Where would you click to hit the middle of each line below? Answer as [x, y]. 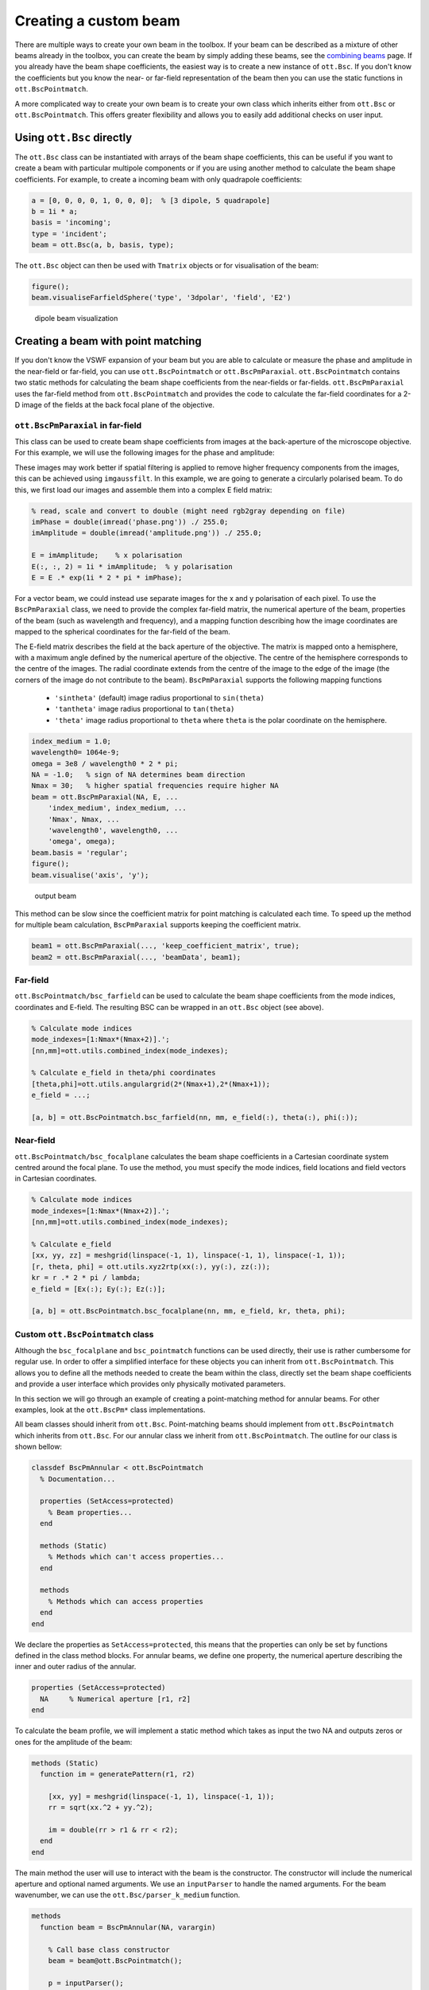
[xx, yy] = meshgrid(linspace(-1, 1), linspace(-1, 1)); [161, 1796]
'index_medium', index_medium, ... [117, 808]
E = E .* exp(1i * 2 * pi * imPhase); [107, 577]
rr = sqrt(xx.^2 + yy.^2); [101, 1808]
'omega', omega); [82, 841]
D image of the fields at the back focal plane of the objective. [114, 404]
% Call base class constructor [109, 1949]
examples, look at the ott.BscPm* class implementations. [110, 1410]
